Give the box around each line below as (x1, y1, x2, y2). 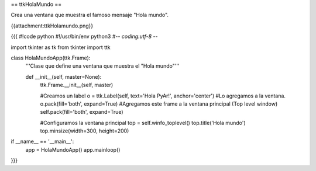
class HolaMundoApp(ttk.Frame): (11, 54, 91, 61)
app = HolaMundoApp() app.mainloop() (25, 146, 121, 153)
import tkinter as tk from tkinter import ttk (11, 44, 111, 51)
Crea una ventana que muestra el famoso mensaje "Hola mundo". (11, 12, 169, 19)
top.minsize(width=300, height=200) (40, 127, 129, 134)
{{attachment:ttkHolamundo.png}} (11, 22, 94, 29)
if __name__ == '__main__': (11, 138, 74, 145)
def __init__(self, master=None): (25, 73, 102, 80)
